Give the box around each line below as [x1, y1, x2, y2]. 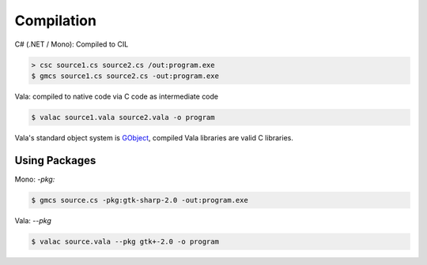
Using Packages [14, 154, 96, 167]
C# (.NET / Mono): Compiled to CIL [14, 39, 129, 49]
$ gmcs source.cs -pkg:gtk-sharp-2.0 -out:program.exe [31, 196, 248, 204]
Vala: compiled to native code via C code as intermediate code [14, 91, 219, 101]
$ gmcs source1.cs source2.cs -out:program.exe [31, 71, 219, 80]
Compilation [14, 12, 96, 29]
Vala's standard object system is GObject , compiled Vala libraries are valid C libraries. [14, 132, 294, 142]
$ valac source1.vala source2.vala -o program [31, 113, 215, 121]
